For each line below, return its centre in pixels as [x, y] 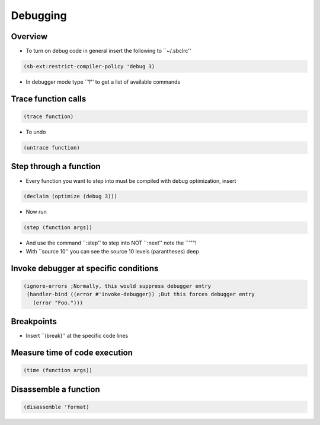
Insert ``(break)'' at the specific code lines [77, 336]
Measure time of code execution [72, 352]
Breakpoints [34, 321]
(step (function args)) [58, 228]
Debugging [39, 15]
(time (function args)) [58, 370]
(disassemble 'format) [56, 407]
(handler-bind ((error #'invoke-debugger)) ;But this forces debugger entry [141, 294]
